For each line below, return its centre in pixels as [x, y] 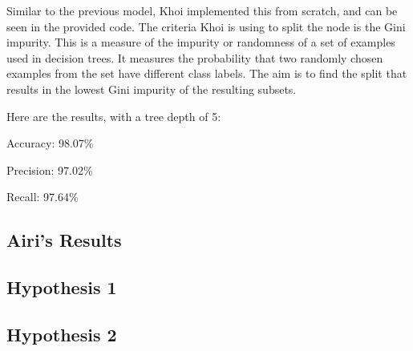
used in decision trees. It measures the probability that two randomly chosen [195, 57]
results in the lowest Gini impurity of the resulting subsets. [152, 89]
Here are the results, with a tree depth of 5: [114, 116]
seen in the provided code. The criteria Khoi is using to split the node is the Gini [206, 26]
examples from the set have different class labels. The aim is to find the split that [207, 73]
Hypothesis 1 [62, 287]
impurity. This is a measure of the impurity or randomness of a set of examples [201, 42]
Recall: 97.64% [43, 197]
